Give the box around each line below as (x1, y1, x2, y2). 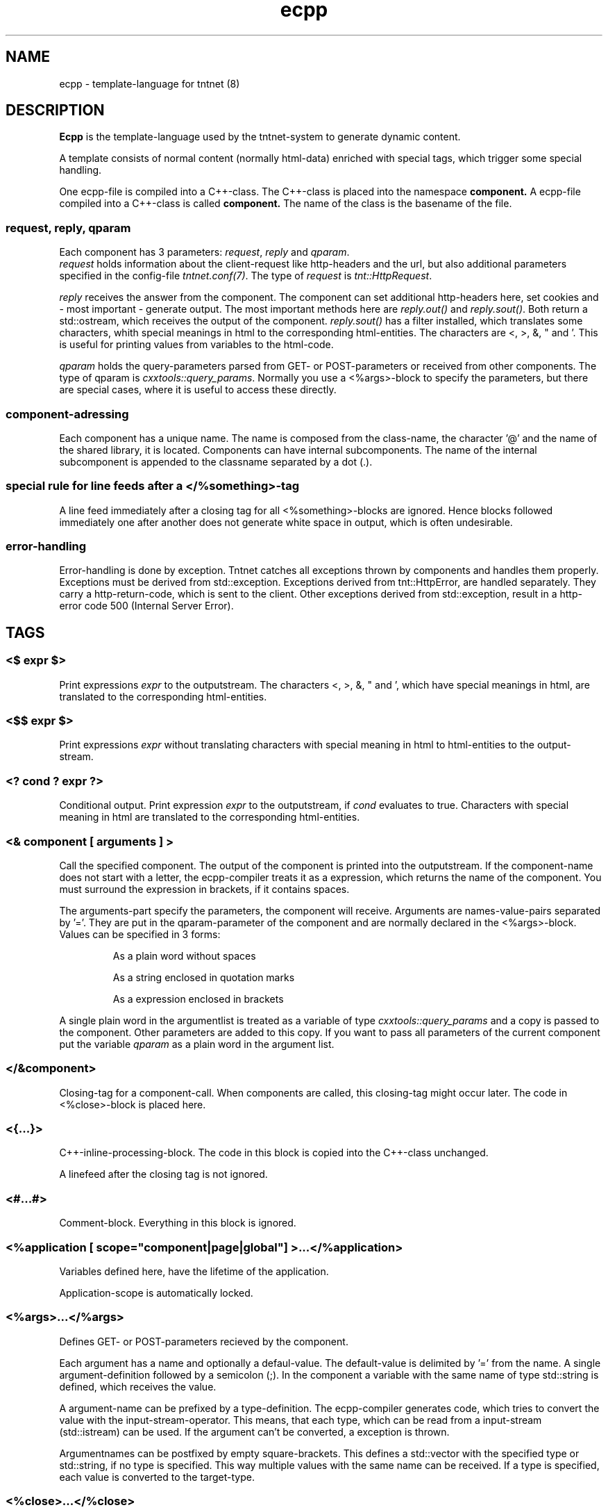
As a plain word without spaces (112, 949, 256, 962)
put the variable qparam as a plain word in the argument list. (59, 1037, 335, 1050)
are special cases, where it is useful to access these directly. (59, 384, 337, 396)
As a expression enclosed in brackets (112, 992, 284, 1005)
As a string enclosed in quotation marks (112, 971, 295, 983)
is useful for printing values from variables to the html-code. (59, 338, 334, 351)
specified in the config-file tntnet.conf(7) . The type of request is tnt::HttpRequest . (59, 270, 432, 282)
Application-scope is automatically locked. (59, 1286, 253, 1299)
